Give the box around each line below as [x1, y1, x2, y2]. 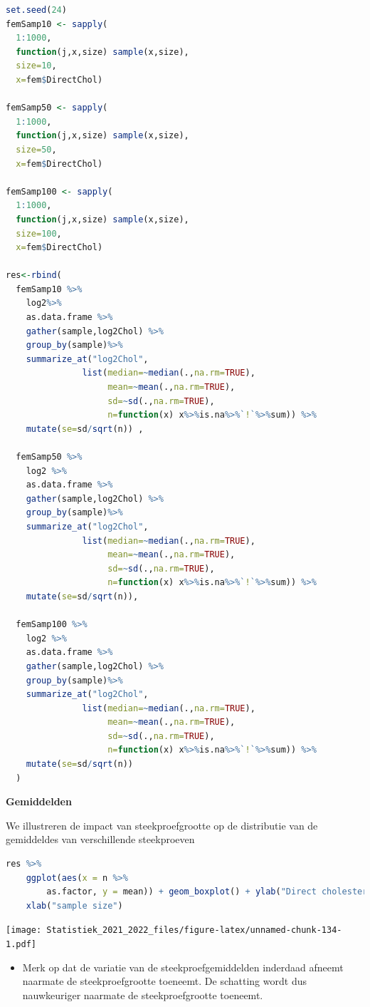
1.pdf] [6, 939, 36, 950]
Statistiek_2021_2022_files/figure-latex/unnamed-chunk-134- [46, 925, 342, 936]
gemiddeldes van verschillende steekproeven [6, 832, 195, 847]
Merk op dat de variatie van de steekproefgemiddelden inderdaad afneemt [22, 959, 344, 974]
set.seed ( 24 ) [6, 5, 67, 15]
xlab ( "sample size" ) [26, 900, 123, 911]
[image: [6, 925, 42, 936]
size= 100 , [16, 228, 62, 239]
